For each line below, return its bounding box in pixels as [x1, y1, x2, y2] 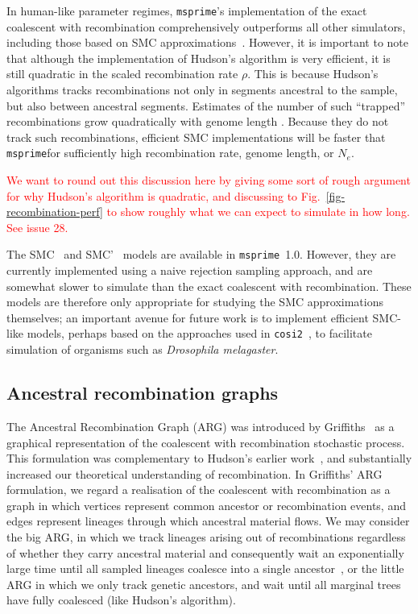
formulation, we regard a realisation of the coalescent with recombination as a [6, 481, 391, 498]
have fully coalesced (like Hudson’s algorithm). [6, 591, 236, 608]
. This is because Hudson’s [247, 65, 379, 82]
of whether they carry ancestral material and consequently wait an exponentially [6, 544, 404, 561]
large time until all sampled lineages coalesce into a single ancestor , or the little [6, 560, 404, 577]
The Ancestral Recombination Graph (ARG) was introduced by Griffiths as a [6, 417, 395, 434]
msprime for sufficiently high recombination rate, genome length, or [6, 144, 334, 161]
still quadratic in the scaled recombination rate [6, 65, 238, 82]
